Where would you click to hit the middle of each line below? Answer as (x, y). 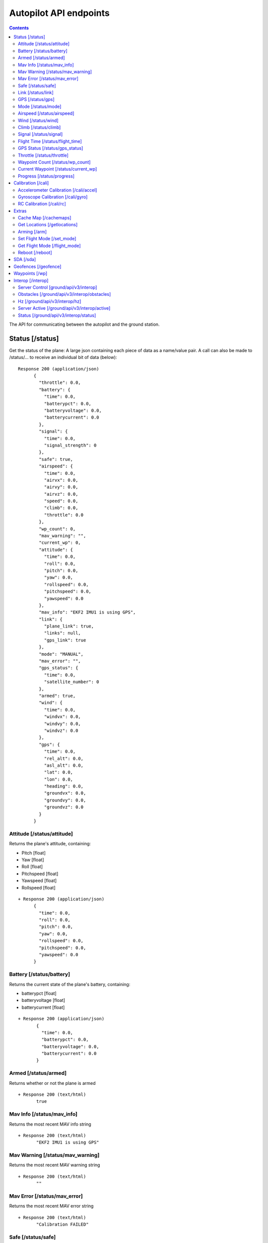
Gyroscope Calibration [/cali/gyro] (53, 197)
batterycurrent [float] (43, 1007)
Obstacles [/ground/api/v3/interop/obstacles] (65, 294)
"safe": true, (56, 459)
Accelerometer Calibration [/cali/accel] (58, 190)
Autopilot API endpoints (60, 13)
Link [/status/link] (36, 92)
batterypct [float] (39, 993)
